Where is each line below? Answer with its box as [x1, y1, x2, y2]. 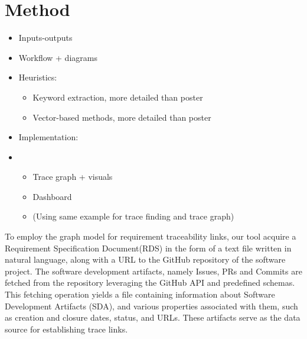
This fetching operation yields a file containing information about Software [5, 288, 275, 301]
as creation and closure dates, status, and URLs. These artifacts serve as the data [5, 311, 301, 324]
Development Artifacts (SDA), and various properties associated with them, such [5, 299, 298, 312]
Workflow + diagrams [18, 51, 97, 63]
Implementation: [18, 131, 79, 143]
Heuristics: [18, 71, 57, 83]
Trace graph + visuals [32, 170, 113, 183]
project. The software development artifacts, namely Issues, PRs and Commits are [5, 264, 302, 277]
